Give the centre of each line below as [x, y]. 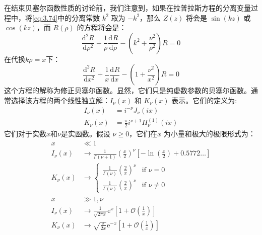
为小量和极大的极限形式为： [209, 134]
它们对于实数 [25, 134]
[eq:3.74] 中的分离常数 [66, 17]
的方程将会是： [102, 27]
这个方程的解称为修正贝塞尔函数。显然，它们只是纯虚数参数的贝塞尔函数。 [127, 90]
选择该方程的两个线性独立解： [60, 100]
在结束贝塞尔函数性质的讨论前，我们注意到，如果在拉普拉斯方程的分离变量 [127, 8]
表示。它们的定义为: [204, 100]
